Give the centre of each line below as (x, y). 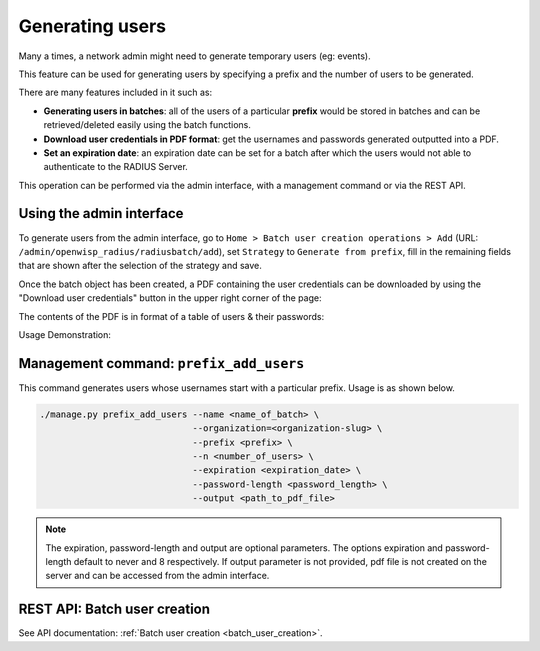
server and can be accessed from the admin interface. (157, 576)
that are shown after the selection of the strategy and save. (140, 266)
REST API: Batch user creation (114, 609)
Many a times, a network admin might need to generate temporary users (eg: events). (194, 56)
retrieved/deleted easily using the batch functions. (147, 125)
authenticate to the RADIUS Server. (116, 167)
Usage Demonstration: (65, 334)
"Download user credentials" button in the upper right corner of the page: (170, 298)
